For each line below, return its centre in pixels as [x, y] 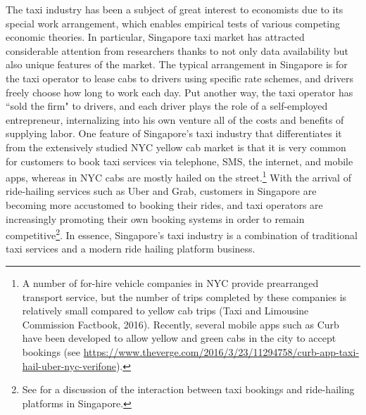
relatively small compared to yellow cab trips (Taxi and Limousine [165, 311]
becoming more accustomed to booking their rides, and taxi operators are [164, 204]
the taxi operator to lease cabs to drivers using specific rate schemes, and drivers [179, 78]
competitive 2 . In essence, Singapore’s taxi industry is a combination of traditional [182, 234]
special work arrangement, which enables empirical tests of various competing [173, 23]
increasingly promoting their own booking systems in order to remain [155, 218]
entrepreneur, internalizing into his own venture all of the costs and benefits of [175, 119]
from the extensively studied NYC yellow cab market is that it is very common [176, 147]
